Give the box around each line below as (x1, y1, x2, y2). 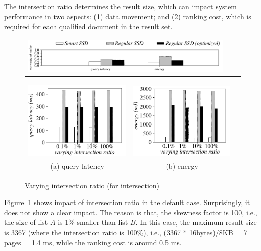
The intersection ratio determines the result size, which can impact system (4, 1, 237, 11)
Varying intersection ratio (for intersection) (25, 180, 160, 190)
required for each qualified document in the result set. (4, 21, 173, 32)
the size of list (4, 217, 48, 228)
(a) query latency (50, 160, 104, 171)
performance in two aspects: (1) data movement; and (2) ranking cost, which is (4, 11, 251, 21)
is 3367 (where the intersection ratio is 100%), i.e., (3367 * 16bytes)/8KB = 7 (4, 227, 247, 237)
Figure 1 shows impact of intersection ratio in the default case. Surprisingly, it (4, 197, 250, 208)
